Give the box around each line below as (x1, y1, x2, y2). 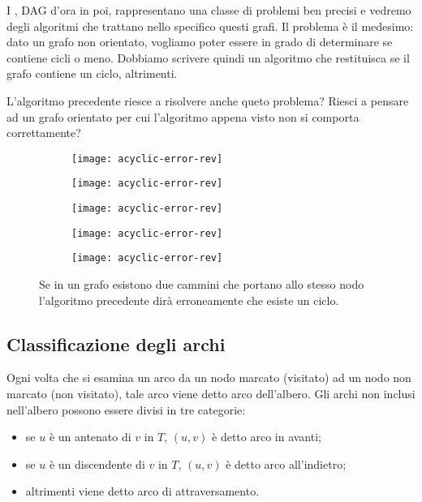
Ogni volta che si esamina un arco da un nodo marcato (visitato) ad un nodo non (6, 369, 411, 386)
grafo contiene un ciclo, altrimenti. (6, 65, 178, 82)
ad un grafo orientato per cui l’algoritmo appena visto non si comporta (6, 108, 360, 125)
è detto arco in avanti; (212, 428, 321, 445)
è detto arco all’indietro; (226, 455, 347, 472)
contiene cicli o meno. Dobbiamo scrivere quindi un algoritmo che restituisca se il (6, 49, 410, 66)
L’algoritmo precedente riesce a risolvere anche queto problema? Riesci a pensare (6, 92, 409, 109)
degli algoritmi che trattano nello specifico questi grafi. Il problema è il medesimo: (6, 17, 414, 34)
